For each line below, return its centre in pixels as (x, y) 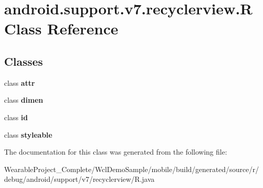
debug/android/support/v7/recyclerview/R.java (79, 179)
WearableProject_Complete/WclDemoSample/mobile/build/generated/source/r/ (131, 169)
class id (16, 117)
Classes (24, 61)
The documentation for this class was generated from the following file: (116, 152)
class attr (19, 82)
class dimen (24, 100)
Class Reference (61, 29)
